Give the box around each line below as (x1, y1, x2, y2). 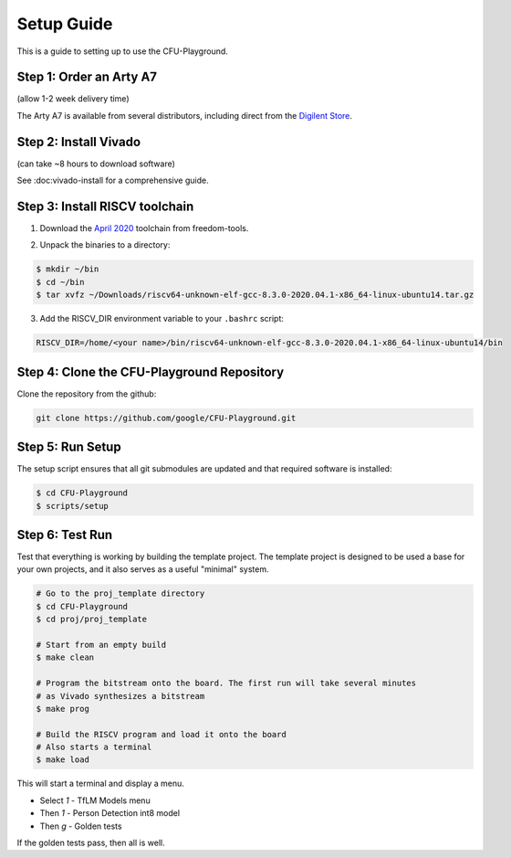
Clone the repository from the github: (16, 388, 157, 399)
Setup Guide (16, 14, 113, 34)
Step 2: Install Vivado (16, 133, 141, 150)
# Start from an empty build (36, 640, 167, 650)
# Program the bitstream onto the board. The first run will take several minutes (36, 678, 417, 689)
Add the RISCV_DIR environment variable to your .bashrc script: (39, 313, 285, 324)
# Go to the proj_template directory (36, 588, 205, 598)
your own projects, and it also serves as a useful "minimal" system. (16, 564, 269, 575)
